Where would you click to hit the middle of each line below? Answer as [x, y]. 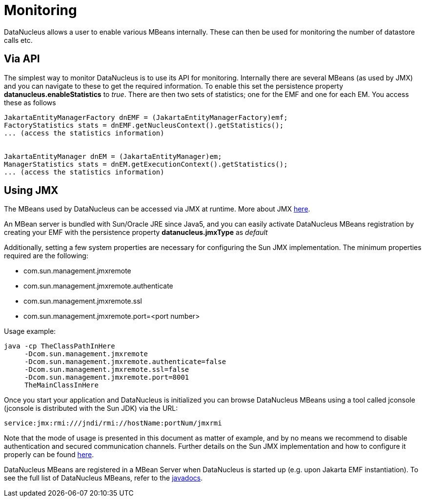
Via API [22, 59]
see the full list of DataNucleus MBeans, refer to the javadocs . [103, 478]
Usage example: [30, 331]
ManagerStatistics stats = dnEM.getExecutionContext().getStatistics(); [146, 164]
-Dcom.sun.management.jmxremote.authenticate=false [125, 362]
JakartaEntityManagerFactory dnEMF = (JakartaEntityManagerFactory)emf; [146, 117]
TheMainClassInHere [61, 385]
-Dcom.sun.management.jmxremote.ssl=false [107, 370]
